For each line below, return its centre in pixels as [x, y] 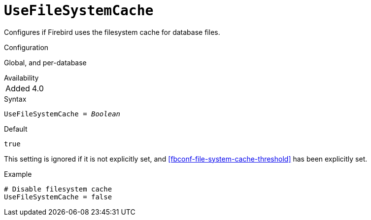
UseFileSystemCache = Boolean [62, 114]
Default [16, 129]
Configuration [26, 47]
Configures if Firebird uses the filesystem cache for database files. [112, 32]
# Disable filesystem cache [58, 189]
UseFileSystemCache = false [58, 197]
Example [18, 174]
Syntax [15, 99]
